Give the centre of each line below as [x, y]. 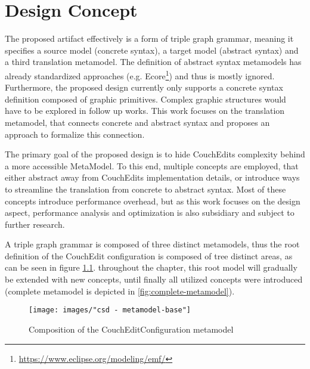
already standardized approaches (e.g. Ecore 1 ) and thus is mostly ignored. [140, 75]
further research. [35, 224]
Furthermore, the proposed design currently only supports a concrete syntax [144, 87]
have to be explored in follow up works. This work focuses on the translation [145, 111]
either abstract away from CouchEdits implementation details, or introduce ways [152, 177]
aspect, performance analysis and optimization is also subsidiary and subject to [150, 213]
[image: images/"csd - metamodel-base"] [110, 310]
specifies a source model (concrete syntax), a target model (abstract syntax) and [152, 50]
